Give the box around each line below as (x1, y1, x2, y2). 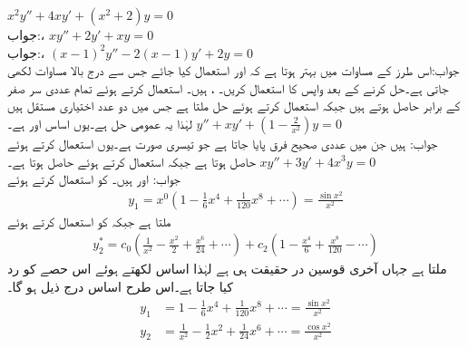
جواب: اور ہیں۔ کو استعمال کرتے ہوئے (7, 169, 180, 188)
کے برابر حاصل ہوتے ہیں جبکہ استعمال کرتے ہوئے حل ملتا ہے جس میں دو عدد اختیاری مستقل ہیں (7, 96, 461, 115)
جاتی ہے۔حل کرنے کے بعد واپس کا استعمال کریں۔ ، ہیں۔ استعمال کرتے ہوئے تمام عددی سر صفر (7, 78, 449, 97)
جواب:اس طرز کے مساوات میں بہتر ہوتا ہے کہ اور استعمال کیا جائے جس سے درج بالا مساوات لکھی (7, 61, 460, 80)
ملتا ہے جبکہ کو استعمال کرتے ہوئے (7, 211, 171, 230)
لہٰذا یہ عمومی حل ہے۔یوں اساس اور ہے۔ (7, 113, 192, 132)
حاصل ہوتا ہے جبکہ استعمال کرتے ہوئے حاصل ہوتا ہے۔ (7, 151, 256, 170)
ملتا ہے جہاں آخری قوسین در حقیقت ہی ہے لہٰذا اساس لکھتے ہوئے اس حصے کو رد (7, 259, 447, 278)
